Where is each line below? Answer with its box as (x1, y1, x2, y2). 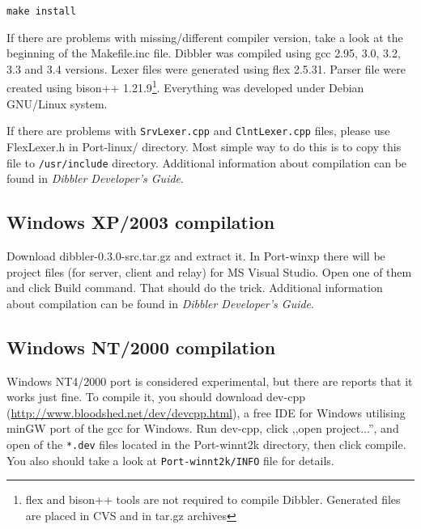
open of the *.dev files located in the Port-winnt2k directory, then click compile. (6, 435, 406, 452)
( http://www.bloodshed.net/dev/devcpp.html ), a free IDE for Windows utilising (6, 404, 406, 421)
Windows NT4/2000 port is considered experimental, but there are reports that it (6, 372, 413, 389)
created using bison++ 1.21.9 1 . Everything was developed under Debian (6, 77, 364, 96)
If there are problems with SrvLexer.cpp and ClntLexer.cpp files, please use (6, 122, 390, 139)
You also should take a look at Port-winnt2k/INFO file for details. (6, 451, 334, 468)
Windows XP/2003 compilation (6, 209, 275, 235)
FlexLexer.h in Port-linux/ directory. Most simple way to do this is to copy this (6, 138, 402, 154)
